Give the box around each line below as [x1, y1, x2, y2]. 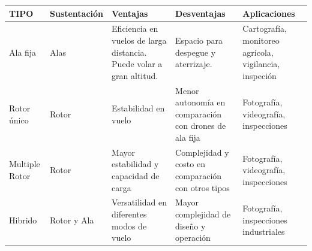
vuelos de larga [112, 34, 167, 46]
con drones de [175, 119, 226, 132]
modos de [112, 219, 147, 232]
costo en [175, 158, 205, 170]
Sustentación [49, 7, 104, 19]
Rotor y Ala [49, 213, 94, 226]
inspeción [242, 69, 277, 81]
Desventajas [175, 7, 226, 19]
